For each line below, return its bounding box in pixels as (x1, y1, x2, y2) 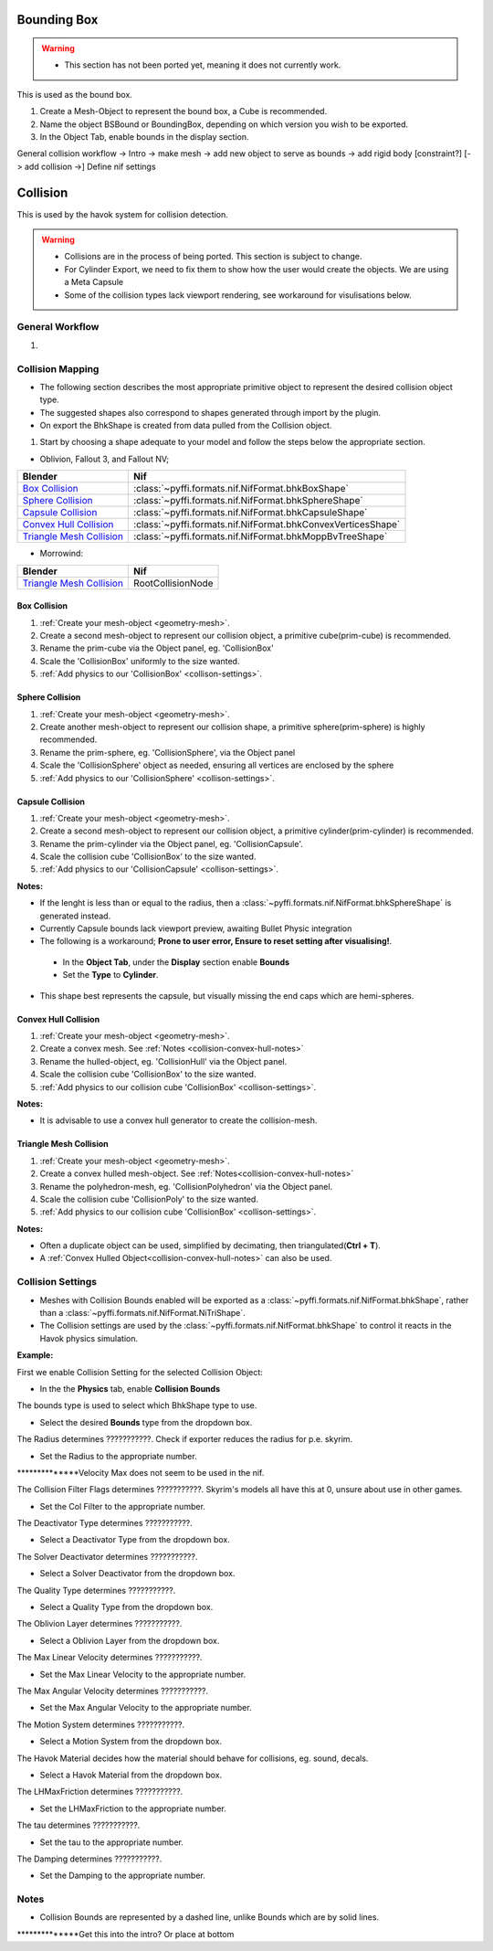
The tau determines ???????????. (16, 1819, 141, 1831)
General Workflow (16, 321, 100, 334)
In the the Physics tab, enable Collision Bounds (39, 1383, 221, 1394)
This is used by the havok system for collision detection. (16, 208, 228, 219)
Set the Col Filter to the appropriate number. (39, 1500, 205, 1511)
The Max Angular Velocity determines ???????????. (16, 1685, 209, 1696)
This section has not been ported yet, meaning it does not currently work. (64, 59, 341, 70)
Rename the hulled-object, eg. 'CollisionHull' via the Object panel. (39, 1055, 288, 1066)
